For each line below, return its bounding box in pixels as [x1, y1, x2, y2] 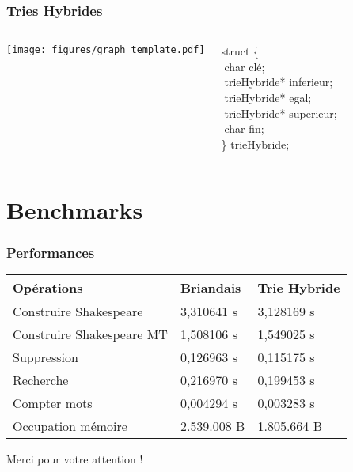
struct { [221, 43, 260, 59]
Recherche [13, 370, 69, 389]
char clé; [224, 58, 265, 74]
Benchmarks [6, 193, 143, 225]
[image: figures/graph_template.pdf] [6, 44, 205, 56]
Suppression [13, 347, 78, 366]
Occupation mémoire [13, 416, 127, 435]
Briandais [180, 278, 241, 296]
